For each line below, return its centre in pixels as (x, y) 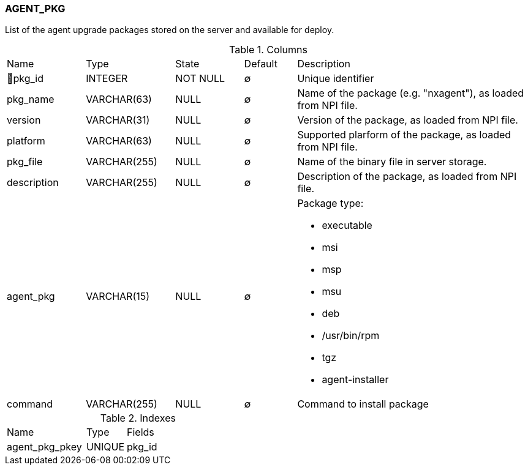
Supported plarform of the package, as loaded (404, 135)
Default (261, 64)
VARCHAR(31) (118, 120)
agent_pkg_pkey (44, 447)
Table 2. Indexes (138, 418)
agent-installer (355, 380)
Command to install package (363, 404)
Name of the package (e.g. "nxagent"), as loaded (411, 93)
